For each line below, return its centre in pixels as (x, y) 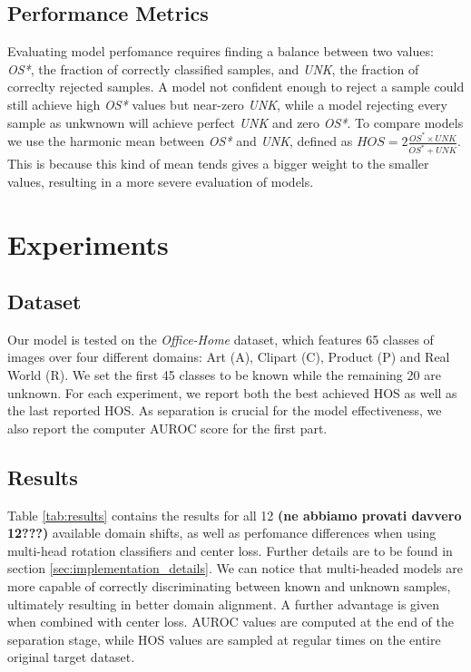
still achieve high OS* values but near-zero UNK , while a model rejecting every (228, 104)
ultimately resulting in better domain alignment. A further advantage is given (223, 604)
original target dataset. (71, 657)
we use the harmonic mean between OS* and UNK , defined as (180, 141)
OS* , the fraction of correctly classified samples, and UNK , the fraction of (213, 68)
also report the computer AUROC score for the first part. (167, 428)
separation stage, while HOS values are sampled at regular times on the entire (224, 639)
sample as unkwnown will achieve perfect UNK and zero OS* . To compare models (235, 122)
